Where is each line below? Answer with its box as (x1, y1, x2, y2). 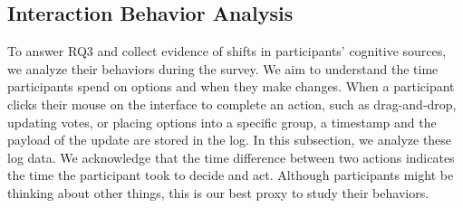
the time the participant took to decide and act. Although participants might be (7, 165, 454, 184)
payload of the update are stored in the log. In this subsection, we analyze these (7, 130, 452, 149)
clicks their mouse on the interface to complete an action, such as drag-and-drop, (7, 94, 457, 113)
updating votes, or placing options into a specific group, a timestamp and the (7, 112, 437, 131)
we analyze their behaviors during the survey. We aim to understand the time (7, 59, 439, 78)
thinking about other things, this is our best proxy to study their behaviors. (7, 183, 429, 202)
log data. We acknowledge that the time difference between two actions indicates (7, 147, 455, 166)
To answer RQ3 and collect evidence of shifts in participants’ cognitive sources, (7, 42, 447, 61)
